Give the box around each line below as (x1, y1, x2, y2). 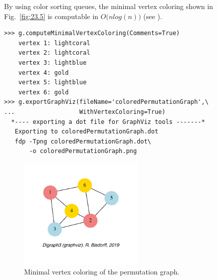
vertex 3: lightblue (18, 59, 87, 66)
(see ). (143, 11, 162, 21)
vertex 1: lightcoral (18, 39, 90, 47)
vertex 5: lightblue (18, 79, 87, 86)
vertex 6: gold (18, 88, 69, 96)
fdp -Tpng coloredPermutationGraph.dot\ (15, 137, 151, 145)
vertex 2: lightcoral (18, 49, 90, 57)
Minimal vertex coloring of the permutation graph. (24, 266, 180, 277)
